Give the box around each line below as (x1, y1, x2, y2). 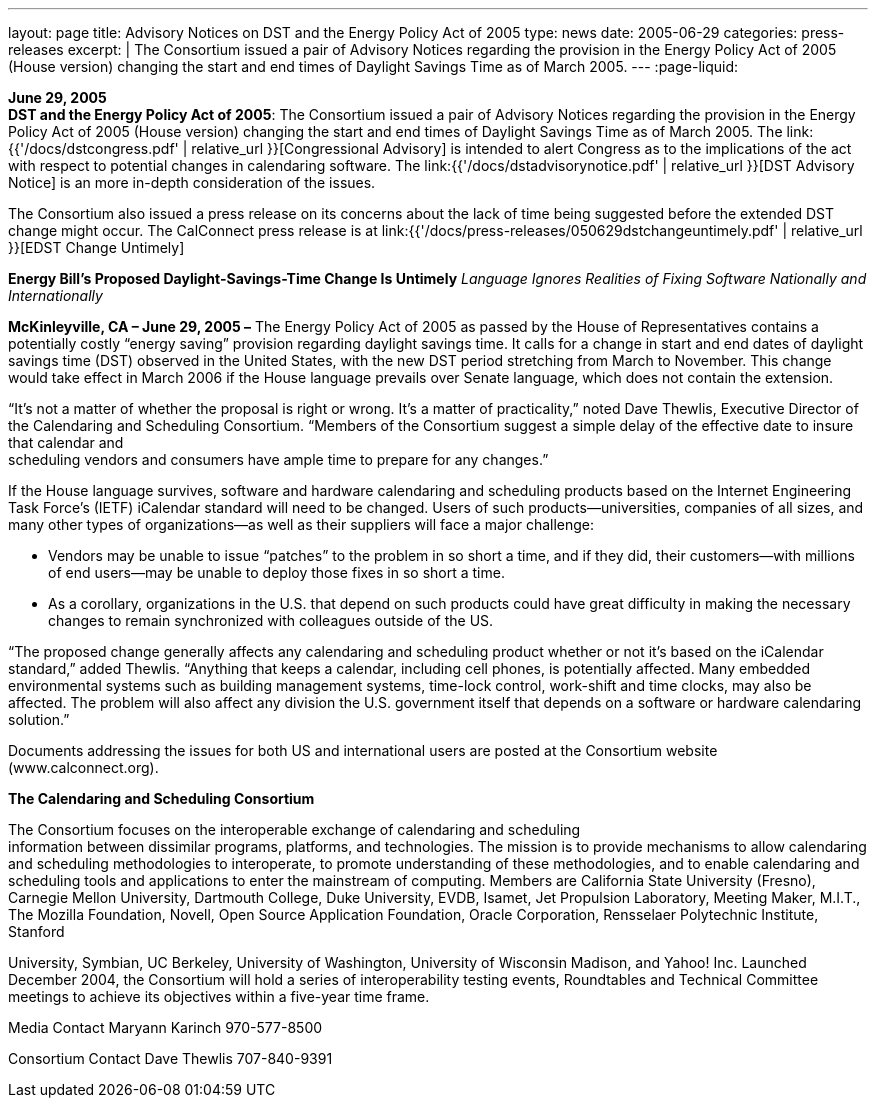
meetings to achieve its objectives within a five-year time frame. (8, 988, 430, 1005)
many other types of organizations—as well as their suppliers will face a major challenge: (8, 516, 595, 533)
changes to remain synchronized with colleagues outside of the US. (48, 612, 494, 629)
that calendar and (8, 434, 124, 451)
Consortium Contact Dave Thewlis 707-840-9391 (8, 1050, 333, 1067)
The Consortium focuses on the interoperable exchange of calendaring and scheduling (8, 821, 581, 838)
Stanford (8, 923, 65, 940)
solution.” (8, 711, 70, 728)
